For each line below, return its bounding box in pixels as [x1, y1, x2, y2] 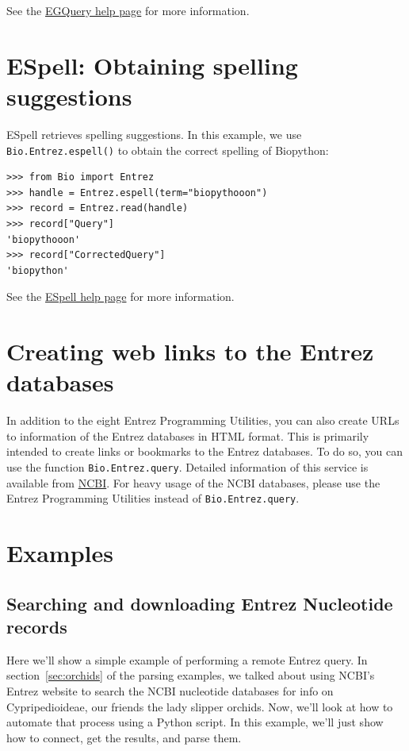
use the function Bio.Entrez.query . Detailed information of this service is [6, 459, 369, 475]
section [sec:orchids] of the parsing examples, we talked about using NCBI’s [6, 667, 375, 684]
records [6, 614, 67, 639]
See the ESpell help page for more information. [6, 288, 235, 305]
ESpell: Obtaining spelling [6, 48, 298, 81]
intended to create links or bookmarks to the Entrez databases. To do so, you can [6, 443, 403, 460]
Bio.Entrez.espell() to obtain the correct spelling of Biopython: [6, 141, 329, 158]
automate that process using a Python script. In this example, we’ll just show [6, 714, 384, 730]
